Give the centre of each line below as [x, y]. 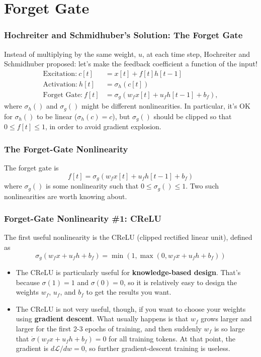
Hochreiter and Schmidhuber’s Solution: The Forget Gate [123, 35]
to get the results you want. [129, 292]
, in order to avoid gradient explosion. [103, 126]
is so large [229, 328]
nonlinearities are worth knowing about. [66, 196]
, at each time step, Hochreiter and [196, 54]
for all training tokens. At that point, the [172, 338]
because [28, 282]
